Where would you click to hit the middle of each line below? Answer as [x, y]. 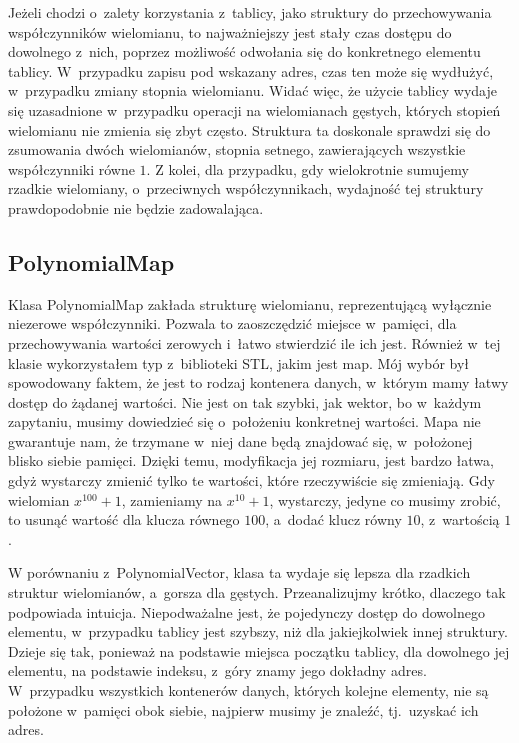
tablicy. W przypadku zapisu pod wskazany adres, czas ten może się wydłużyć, [251, 70]
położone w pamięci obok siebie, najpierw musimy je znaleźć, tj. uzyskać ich [243, 709]
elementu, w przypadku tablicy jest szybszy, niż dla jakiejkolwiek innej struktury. [258, 631]
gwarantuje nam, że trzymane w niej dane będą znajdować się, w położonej [240, 440]
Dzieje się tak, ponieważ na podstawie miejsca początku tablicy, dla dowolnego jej [259, 650]
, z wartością [460, 519]
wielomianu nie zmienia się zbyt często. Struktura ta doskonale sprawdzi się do [249, 129]
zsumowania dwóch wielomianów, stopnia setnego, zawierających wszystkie [237, 149]
